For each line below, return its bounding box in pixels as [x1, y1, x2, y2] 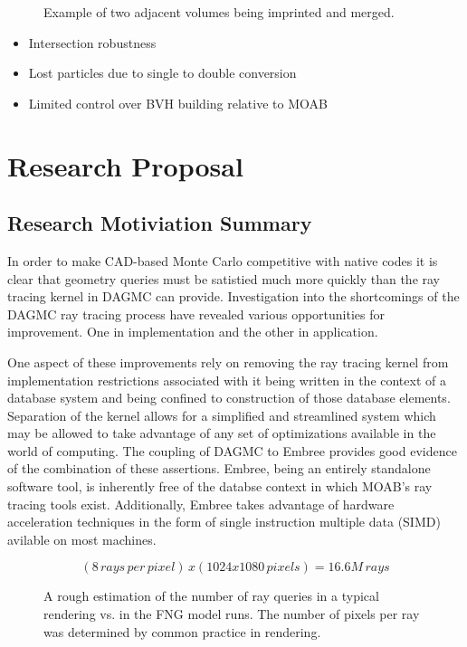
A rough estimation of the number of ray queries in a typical [43, 586, 379, 605]
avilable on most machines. [7, 529, 157, 548]
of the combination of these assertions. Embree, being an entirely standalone [7, 459, 431, 478]
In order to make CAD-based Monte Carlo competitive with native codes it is [7, 251, 438, 270]
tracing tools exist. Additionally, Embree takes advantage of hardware [7, 494, 395, 513]
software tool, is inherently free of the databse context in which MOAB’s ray [7, 477, 433, 496]
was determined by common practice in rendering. [43, 622, 321, 641]
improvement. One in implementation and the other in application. [7, 322, 378, 341]
